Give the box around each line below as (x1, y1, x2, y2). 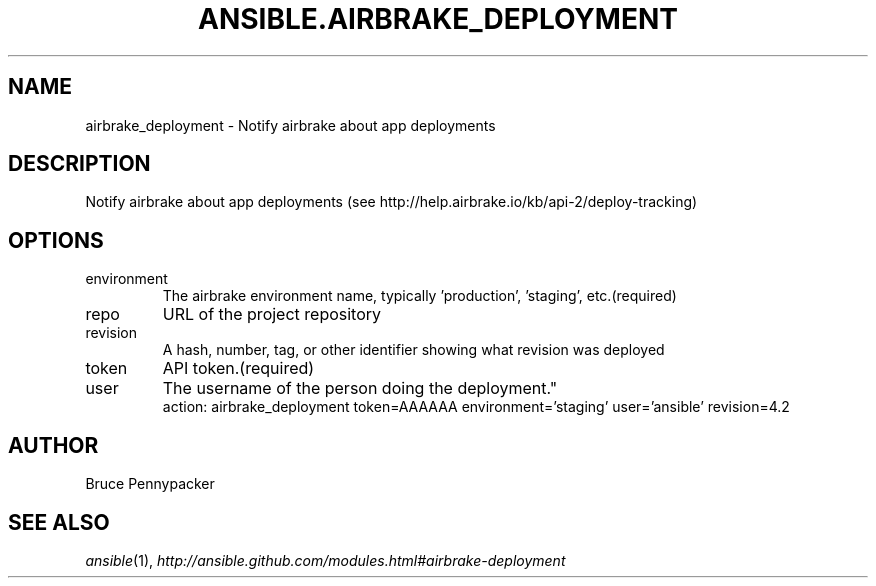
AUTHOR (8, 432, 99, 458)
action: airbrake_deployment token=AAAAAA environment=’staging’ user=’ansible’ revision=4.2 (162, 398, 790, 416)
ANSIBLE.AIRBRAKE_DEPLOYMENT (198, 2, 678, 36)
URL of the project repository (162, 304, 382, 325)
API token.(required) (162, 358, 315, 379)
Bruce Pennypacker (85, 475, 215, 493)
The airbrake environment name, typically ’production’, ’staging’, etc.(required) (162, 287, 677, 305)
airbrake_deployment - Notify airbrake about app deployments (85, 116, 496, 134)
